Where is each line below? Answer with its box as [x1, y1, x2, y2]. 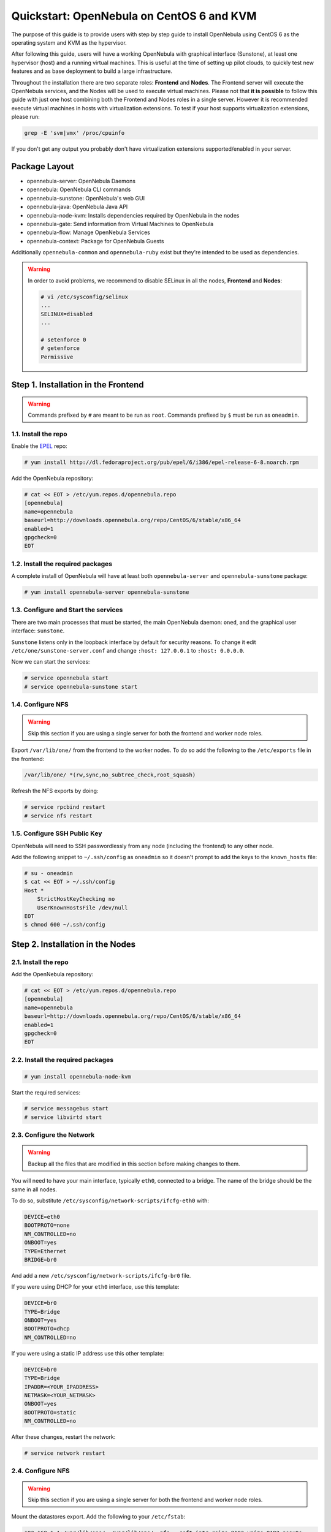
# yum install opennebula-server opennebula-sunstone [24, 589, 189, 596]
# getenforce [40, 345, 80, 352]
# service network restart [24, 1450, 105, 1457]
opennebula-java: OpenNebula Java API [26, 203, 128, 211]
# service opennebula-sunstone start [24, 683, 138, 690]
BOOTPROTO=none [24, 1222, 70, 1229]
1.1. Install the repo [11, 430, 67, 438]
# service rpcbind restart [24, 803, 105, 811]
